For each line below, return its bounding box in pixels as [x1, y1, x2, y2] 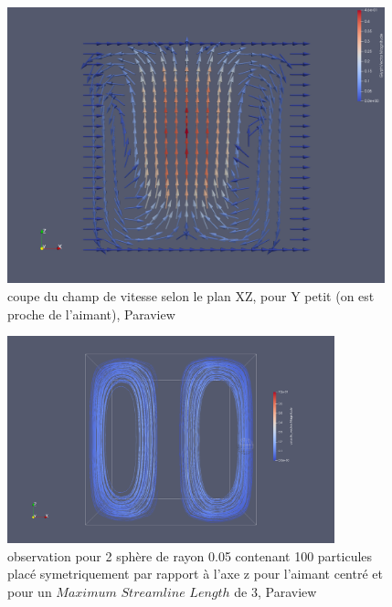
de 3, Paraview [234, 581, 317, 601]
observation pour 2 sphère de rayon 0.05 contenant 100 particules [7, 546, 373, 565]
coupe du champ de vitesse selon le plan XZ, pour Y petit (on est [7, 286, 375, 305]
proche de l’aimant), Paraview [7, 304, 175, 323]
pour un [7, 581, 52, 601]
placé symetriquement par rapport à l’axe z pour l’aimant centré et [7, 564, 383, 583]
